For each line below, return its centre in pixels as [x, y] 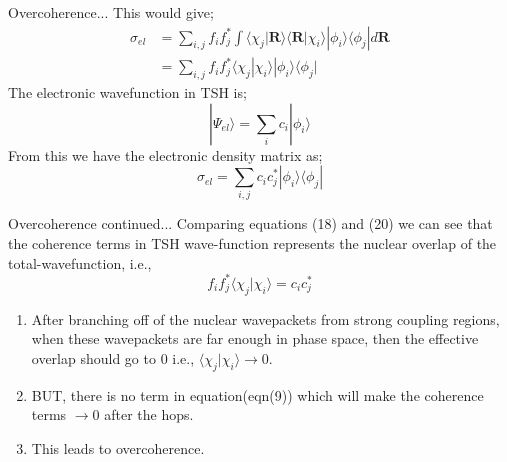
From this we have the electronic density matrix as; [165, 154]
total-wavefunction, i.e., [80, 262]
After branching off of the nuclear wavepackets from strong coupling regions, [265, 318]
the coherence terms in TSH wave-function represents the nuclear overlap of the [252, 243]
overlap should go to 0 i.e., [113, 357]
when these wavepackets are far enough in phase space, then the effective [255, 338]
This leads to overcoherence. [118, 447]
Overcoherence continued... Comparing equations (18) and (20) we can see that [250, 223]
